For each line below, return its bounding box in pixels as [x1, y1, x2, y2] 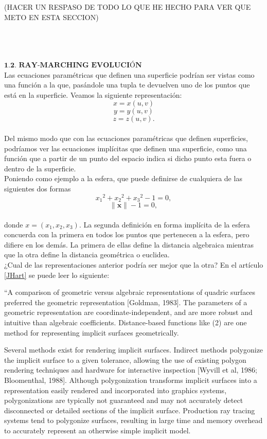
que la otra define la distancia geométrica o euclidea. [4, 249, 170, 260]
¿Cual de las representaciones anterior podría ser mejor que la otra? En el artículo [4, 259, 263, 270]
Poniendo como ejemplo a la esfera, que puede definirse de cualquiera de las [4, 173, 242, 184]
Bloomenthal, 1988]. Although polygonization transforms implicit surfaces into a [4, 374, 257, 385]
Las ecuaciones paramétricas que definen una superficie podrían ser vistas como [4, 69, 255, 80]
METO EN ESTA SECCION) [4, 11, 99, 22]
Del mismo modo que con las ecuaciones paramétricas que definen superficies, [4, 132, 248, 143]
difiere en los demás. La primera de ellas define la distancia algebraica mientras [4, 239, 254, 250]
